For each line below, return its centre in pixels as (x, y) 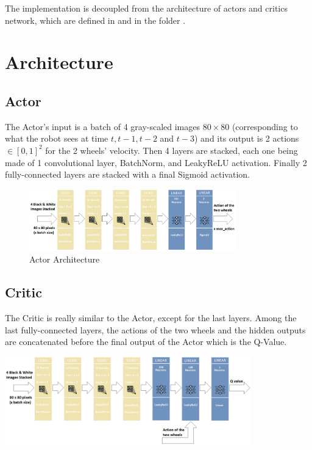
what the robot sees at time (57, 138)
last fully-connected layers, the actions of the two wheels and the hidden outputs (155, 329)
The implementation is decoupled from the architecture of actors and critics (146, 8)
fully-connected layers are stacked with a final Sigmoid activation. (127, 174)
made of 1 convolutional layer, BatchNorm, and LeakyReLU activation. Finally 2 (156, 162)
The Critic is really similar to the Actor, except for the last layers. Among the (151, 317)
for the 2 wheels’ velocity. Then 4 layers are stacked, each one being (172, 150)
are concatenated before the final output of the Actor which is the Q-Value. (146, 342)
